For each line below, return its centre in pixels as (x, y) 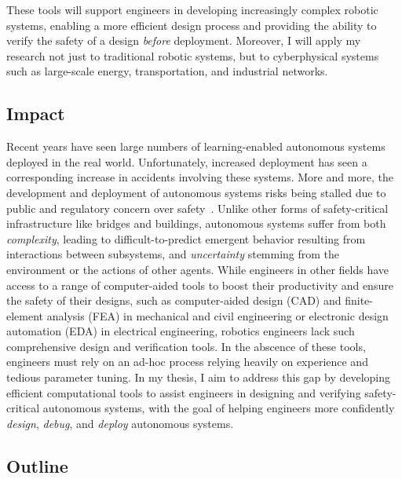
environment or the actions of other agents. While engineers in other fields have (197, 269)
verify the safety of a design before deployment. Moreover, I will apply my (184, 40)
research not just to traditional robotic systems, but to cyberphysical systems (193, 55)
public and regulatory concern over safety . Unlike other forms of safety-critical (197, 208)
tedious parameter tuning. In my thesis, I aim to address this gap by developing (199, 377)
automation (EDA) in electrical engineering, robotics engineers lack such (181, 331)
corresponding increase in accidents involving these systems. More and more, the (200, 177)
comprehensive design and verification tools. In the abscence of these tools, (186, 346)
